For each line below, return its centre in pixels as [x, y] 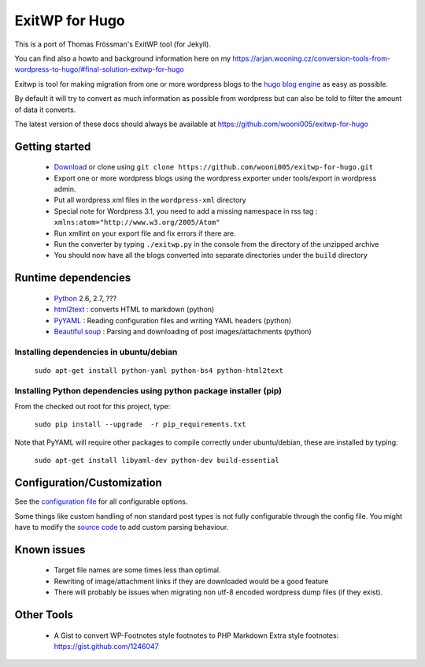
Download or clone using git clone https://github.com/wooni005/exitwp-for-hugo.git [214, 167]
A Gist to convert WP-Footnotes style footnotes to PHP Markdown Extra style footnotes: [196, 635]
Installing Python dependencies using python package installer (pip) [148, 390]
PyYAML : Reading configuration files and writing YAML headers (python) [173, 320]
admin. [65, 189]
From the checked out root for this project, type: [92, 407]
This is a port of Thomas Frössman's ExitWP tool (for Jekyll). [113, 44]
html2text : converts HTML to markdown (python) [134, 309]
